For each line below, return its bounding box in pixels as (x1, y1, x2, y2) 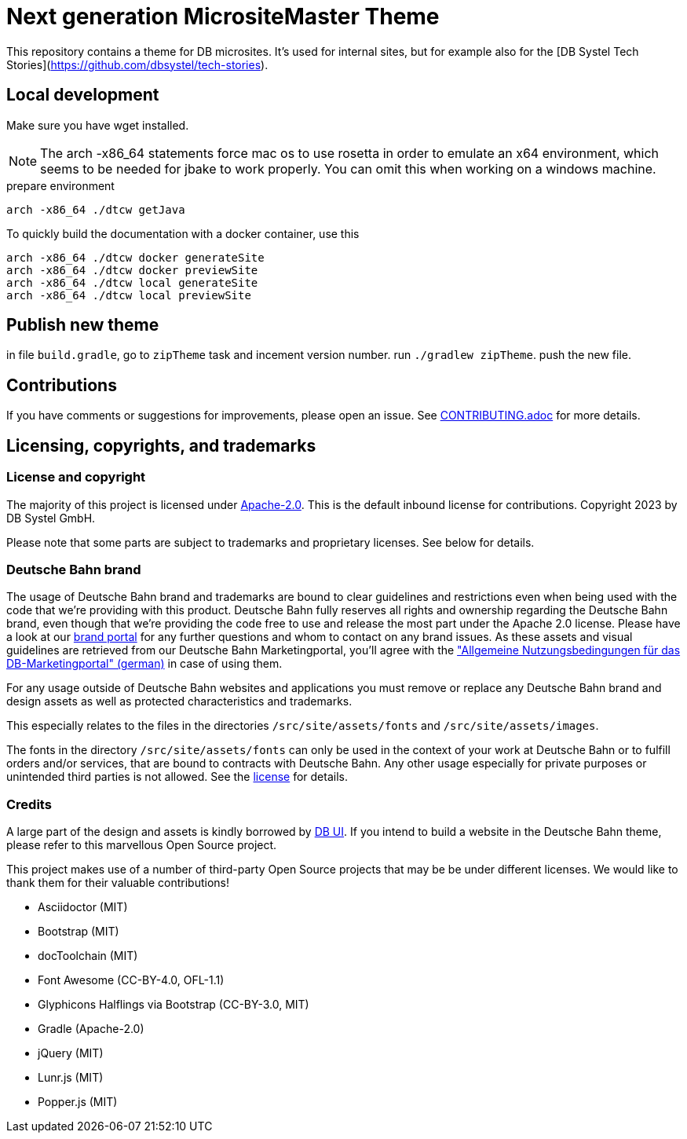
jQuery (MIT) (38, 1046, 104, 1060)
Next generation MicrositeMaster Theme (6, 3, 440, 30)
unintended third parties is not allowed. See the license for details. (6, 770, 348, 784)
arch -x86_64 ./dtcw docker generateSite (6, 251, 265, 264)
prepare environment (6, 178, 115, 192)
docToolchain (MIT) (38, 949, 138, 962)
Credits (6, 796, 52, 812)
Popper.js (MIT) (38, 1095, 118, 1108)
